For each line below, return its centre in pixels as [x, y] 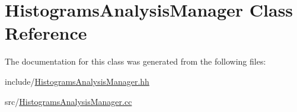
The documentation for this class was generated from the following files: [135, 61]
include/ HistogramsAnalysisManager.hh [77, 81]
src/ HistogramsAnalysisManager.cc [68, 101]
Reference [46, 33]
